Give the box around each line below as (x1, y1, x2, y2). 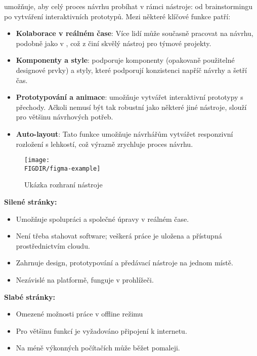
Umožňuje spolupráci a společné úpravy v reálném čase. (16, 213, 189, 224)
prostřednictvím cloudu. (16, 240, 90, 251)
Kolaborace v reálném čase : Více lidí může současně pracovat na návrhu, (16, 28, 253, 38)
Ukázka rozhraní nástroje (24, 179, 103, 190)
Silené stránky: (4, 196, 57, 207)
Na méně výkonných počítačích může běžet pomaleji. (16, 342, 180, 353)
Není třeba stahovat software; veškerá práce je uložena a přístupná (16, 230, 222, 241)
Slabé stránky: (4, 291, 55, 302)
